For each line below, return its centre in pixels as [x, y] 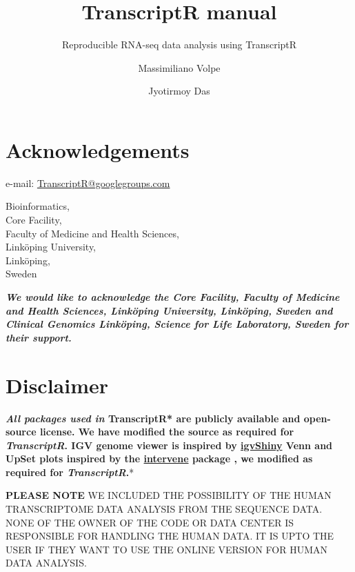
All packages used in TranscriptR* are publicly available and [153, 418]
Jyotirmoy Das [179, 91]
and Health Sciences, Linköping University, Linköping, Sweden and [169, 310]
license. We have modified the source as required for [167, 432]
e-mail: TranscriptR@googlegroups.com [88, 183]
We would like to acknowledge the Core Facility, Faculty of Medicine [173, 297]
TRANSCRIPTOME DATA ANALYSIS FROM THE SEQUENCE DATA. [164, 509]
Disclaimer [57, 385]
